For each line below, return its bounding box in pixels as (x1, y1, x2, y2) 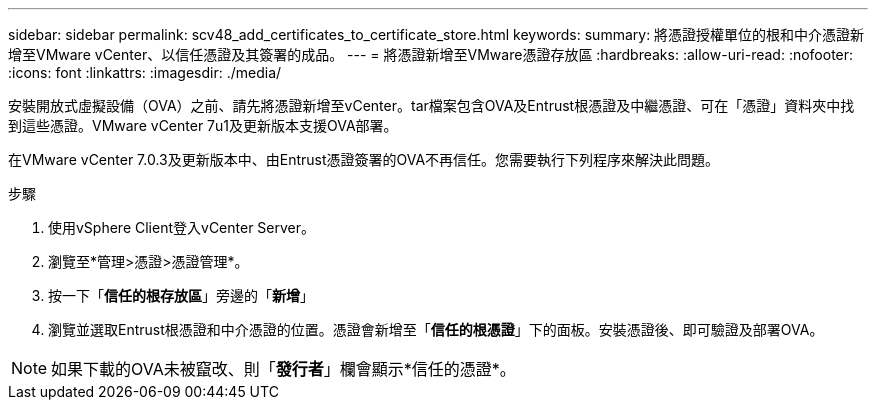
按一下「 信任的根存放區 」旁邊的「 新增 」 (48, 287, 314, 304)
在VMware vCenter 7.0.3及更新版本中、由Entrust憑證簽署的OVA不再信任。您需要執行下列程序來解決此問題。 (8, 151, 720, 168)
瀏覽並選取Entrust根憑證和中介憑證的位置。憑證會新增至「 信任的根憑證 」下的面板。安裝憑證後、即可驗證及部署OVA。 (48, 321, 824, 338)
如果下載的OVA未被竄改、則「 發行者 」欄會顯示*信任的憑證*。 (51, 359, 516, 379)
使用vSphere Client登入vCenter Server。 (48, 219, 316, 236)
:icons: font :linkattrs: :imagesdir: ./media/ (8, 64, 282, 81)
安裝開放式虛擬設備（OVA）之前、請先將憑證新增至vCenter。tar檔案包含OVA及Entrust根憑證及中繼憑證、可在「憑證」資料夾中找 (8, 97, 855, 114)
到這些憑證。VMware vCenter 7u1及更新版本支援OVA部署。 (8, 117, 398, 134)
